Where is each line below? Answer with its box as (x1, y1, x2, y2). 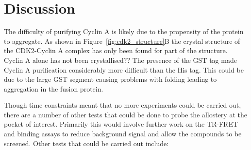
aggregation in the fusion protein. (4, 83, 103, 94)
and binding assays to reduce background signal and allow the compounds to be (4, 129, 242, 139)
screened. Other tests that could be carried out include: (4, 138, 169, 148)
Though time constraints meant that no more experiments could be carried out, (4, 100, 241, 110)
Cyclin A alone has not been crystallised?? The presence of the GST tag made (4, 55, 237, 65)
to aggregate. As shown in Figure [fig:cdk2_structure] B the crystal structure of (4, 36, 240, 46)
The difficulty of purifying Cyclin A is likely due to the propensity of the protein (4, 26, 244, 37)
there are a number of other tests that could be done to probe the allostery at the (4, 109, 247, 119)
